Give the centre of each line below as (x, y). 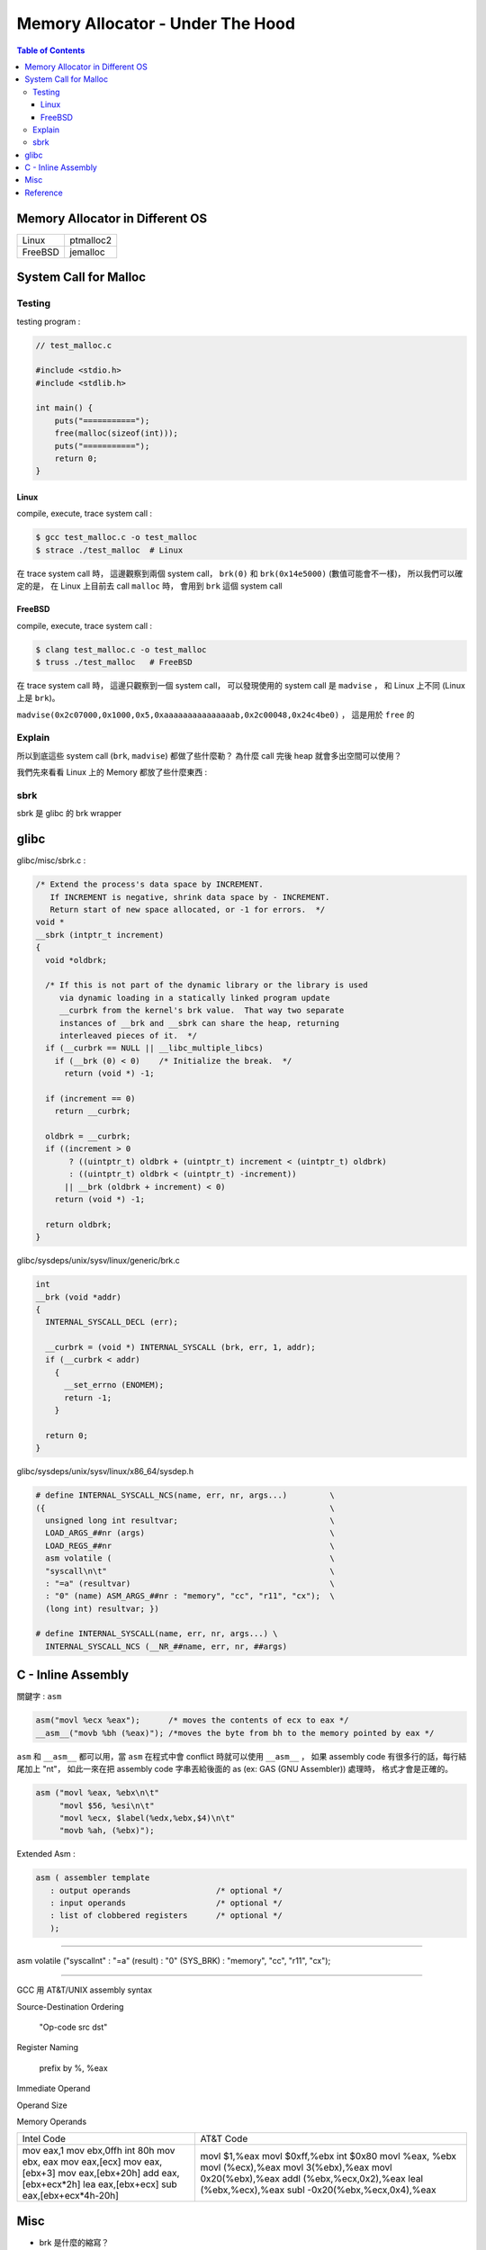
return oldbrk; (79, 1224)
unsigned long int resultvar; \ (190, 1520)
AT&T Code (224, 2139)
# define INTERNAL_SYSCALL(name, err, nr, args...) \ (157, 1634)
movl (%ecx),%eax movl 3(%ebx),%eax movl (296, 2167)
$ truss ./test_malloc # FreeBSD (114, 662)
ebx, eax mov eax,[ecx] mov (82, 2162)
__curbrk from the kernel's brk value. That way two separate (202, 1011)
